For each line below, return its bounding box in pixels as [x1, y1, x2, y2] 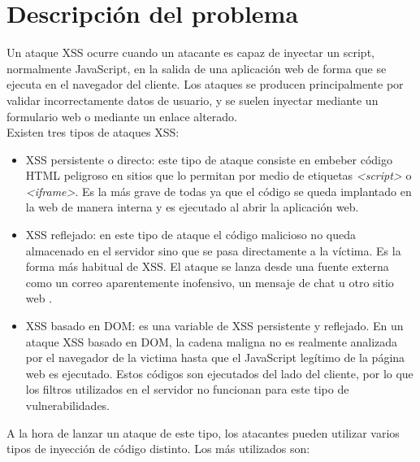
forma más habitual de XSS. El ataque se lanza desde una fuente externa [25, 258, 389, 275]
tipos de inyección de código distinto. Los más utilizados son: [6, 440, 310, 457]
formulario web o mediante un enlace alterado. [6, 107, 238, 124]
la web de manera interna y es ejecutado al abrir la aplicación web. [25, 198, 359, 216]
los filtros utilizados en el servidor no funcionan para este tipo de [25, 381, 349, 398]
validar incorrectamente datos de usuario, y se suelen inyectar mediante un [6, 91, 379, 108]
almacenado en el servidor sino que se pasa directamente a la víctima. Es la [25, 242, 401, 259]
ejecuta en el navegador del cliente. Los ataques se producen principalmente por [6, 76, 404, 93]
